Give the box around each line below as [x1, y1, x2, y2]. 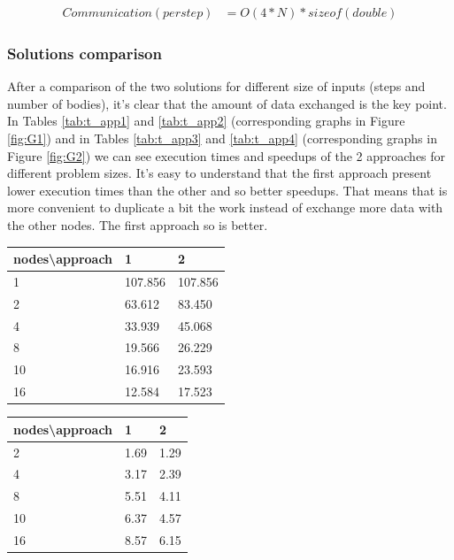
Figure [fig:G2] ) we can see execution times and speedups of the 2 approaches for [7, 146, 446, 165]
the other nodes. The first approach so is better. [7, 216, 268, 234]
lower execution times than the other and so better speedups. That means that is [7, 180, 448, 199]
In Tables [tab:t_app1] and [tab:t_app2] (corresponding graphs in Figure [7, 111, 405, 130]
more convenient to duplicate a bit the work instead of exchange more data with [7, 198, 443, 217]
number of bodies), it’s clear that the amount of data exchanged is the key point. [7, 94, 447, 112]
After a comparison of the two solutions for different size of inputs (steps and [7, 77, 426, 96]
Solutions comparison [7, 42, 162, 64]
